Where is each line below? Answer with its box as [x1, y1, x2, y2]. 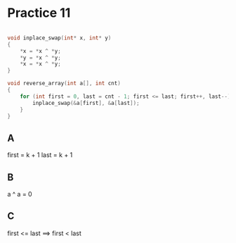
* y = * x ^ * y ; [20, 54, 61, 61]
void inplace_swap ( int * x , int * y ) [7, 34, 112, 42]
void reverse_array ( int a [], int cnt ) [7, 80, 121, 87]
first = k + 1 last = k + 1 [7, 151, 73, 159]
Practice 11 [7, 5, 71, 21]
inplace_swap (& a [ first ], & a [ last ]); [32, 99, 140, 106]
